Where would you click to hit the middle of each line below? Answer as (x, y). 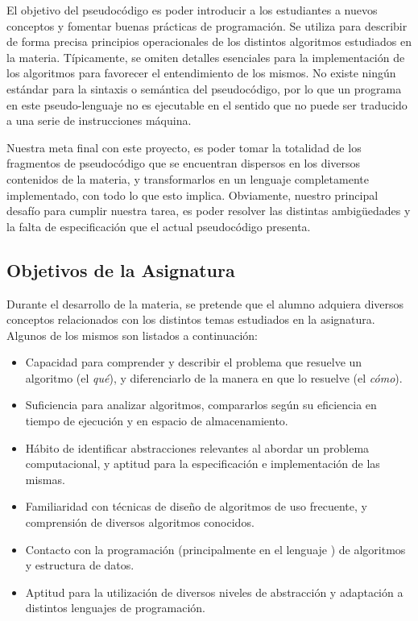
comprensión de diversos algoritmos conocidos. (140, 522)
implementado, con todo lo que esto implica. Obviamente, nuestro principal (192, 195)
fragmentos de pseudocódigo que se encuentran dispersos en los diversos (184, 163)
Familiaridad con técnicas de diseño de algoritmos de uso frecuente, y (196, 506)
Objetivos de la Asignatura (121, 269)
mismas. (45, 479)
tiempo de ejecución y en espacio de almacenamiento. (157, 421)
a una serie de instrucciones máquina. (99, 120)
